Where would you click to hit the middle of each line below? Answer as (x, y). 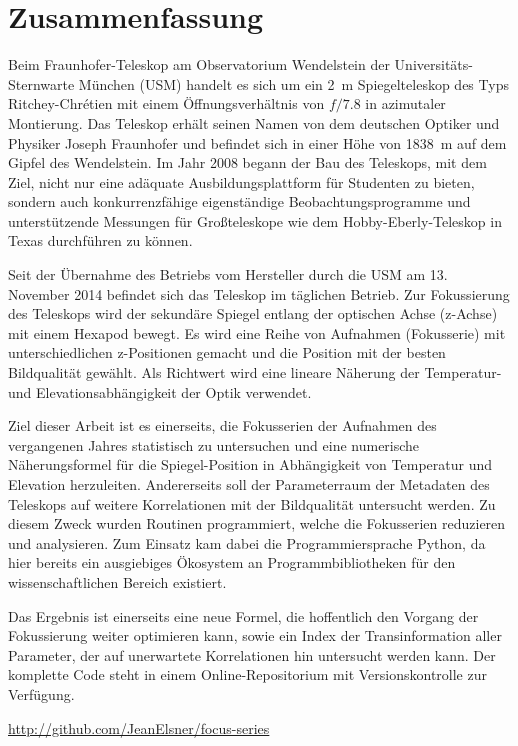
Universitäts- (433, 64)
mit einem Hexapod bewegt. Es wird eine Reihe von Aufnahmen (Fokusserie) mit (257, 332)
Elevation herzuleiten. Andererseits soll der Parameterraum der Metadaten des (249, 484)
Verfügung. (41, 693)
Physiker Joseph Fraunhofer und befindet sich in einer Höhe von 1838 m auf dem (257, 142)
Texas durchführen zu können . (100, 240)
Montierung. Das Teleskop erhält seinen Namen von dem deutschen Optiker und (254, 122)
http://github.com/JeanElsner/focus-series (139, 727)
